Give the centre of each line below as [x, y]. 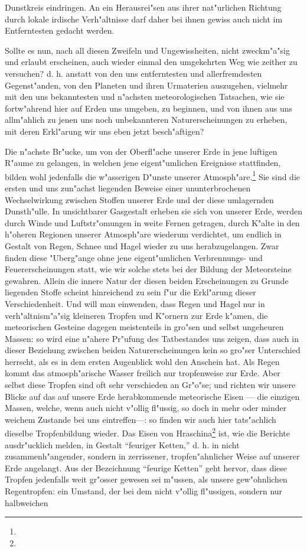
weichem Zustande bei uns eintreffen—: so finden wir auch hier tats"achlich [141, 419]
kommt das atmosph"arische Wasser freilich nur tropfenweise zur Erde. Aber [143, 373]
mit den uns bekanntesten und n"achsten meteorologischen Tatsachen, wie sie [145, 97]
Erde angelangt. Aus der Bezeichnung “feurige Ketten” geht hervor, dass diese [146, 467]
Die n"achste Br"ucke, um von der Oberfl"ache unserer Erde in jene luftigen [141, 151]
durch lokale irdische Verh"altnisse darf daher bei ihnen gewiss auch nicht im [144, 19]
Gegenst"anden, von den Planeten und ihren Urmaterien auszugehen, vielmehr [146, 85]
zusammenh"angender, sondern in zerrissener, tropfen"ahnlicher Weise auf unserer [152, 456]
